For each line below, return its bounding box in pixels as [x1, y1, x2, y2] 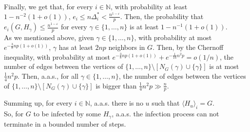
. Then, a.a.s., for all [18, 70, 79, 81]
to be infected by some [33, 109, 101, 119]
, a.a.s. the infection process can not [112, 109, 219, 119]
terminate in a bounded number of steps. [4, 118, 126, 129]
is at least [130, 22, 159, 32]
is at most [209, 61, 239, 71]
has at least [58, 42, 93, 52]
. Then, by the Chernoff [153, 42, 224, 52]
